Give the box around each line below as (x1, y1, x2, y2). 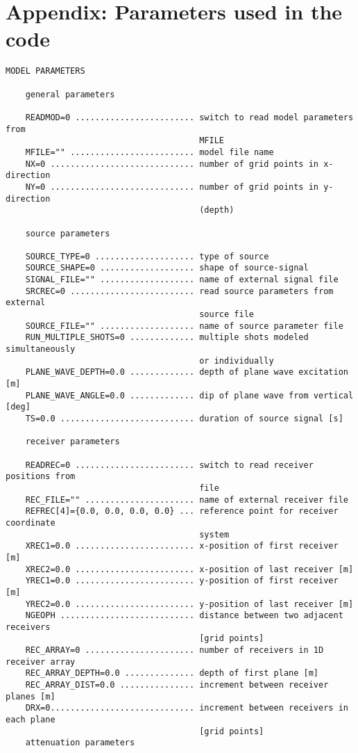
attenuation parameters (25, 738, 135, 748)
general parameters (25, 89, 115, 99)
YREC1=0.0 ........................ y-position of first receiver (25, 576, 339, 586)
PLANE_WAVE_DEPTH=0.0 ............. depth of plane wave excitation (25, 367, 348, 378)
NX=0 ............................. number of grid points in (25, 159, 319, 169)
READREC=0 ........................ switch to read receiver (25, 460, 314, 470)
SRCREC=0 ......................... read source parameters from (25, 286, 334, 296)
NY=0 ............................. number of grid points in (25, 181, 319, 192)
